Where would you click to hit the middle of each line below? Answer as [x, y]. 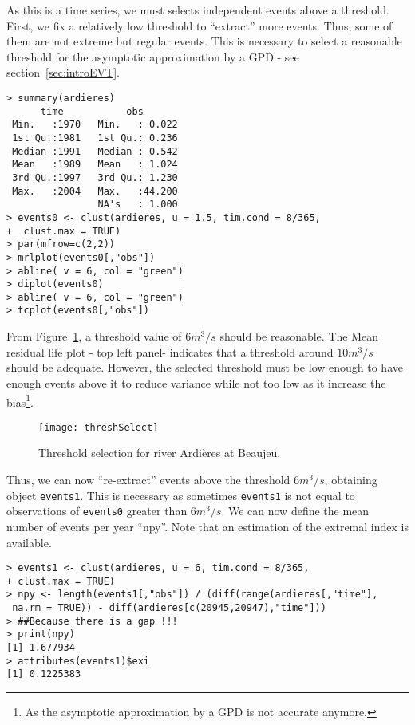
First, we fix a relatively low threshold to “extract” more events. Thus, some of [200, 25]
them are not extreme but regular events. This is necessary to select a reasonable [204, 41]
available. [29, 542]
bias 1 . [20, 400]
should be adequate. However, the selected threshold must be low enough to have [205, 367]
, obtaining [351, 479]
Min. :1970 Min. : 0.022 [95, 125]
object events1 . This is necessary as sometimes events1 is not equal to [181, 495]
